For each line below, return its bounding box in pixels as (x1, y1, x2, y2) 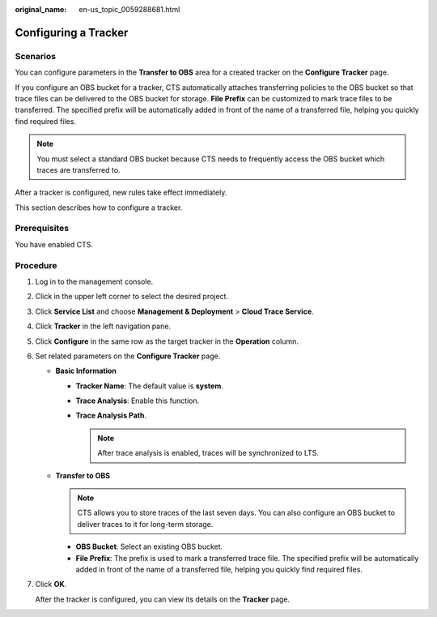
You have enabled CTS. (15, 239, 93, 249)
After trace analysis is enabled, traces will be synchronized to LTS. (97, 448, 320, 458)
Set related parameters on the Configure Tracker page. (35, 351, 221, 361)
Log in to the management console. (35, 276, 154, 286)
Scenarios (15, 50, 57, 62)
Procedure (15, 259, 57, 271)
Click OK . (35, 580, 67, 589)
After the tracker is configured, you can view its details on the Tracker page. (35, 594, 291, 604)
